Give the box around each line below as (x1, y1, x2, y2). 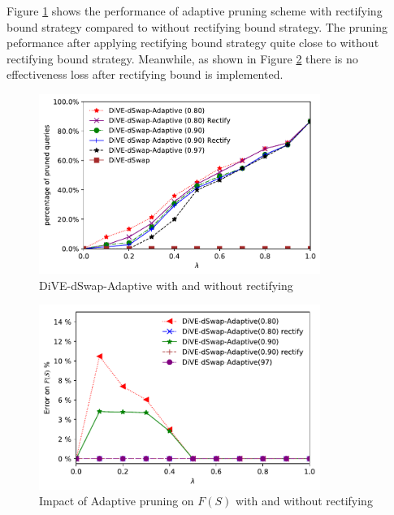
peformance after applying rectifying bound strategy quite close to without (6, 34, 379, 51)
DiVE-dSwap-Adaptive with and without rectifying (39, 276, 293, 293)
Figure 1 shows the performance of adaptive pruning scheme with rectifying (6, 2, 383, 19)
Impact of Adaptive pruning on (39, 492, 194, 509)
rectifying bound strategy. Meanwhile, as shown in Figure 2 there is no (6, 50, 358, 67)
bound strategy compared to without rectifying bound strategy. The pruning (6, 18, 388, 35)
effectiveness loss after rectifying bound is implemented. (6, 66, 284, 83)
